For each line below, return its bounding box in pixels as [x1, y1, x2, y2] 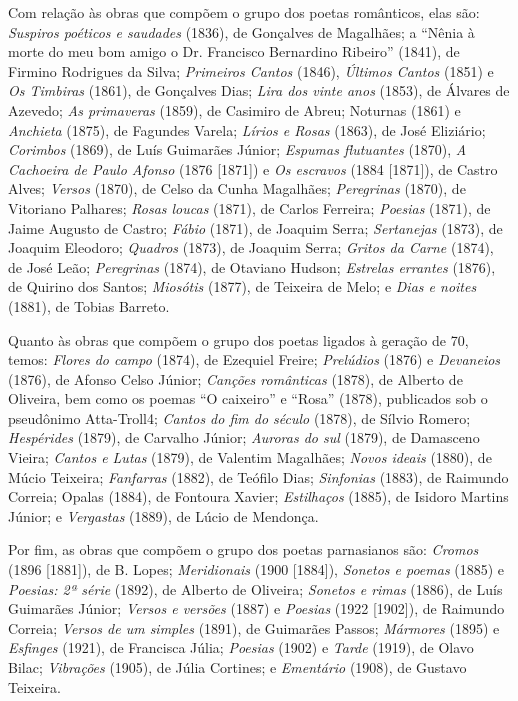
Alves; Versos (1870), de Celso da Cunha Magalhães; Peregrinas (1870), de [8, 178, 466, 199]
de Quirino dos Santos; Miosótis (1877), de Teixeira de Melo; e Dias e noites [8, 276, 477, 297]
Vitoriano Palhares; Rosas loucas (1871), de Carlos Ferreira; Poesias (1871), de [8, 197, 491, 218]
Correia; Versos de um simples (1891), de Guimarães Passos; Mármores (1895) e [8, 617, 500, 638]
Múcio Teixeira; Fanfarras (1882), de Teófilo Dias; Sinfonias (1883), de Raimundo [8, 466, 509, 487]
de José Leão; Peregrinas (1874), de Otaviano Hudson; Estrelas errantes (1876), [8, 256, 496, 277]
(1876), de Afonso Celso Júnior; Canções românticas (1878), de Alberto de [8, 368, 463, 389]
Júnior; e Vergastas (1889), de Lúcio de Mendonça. [8, 505, 319, 526]
